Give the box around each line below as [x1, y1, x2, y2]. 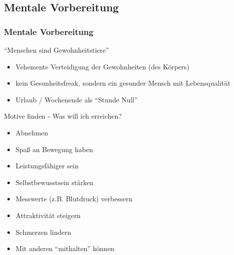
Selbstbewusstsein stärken [15, 177, 94, 187]
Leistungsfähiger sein [15, 160, 79, 171]
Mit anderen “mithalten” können [15, 243, 115, 254]
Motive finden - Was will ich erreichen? [4, 111, 122, 121]
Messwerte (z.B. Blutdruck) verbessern [15, 193, 133, 204]
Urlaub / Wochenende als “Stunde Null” [15, 94, 138, 104]
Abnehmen [15, 127, 48, 137]
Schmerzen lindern [15, 226, 71, 237]
